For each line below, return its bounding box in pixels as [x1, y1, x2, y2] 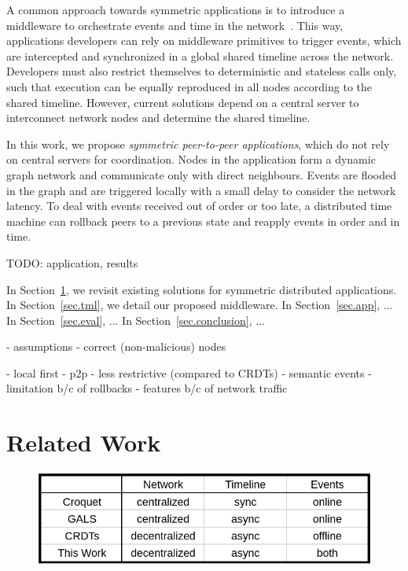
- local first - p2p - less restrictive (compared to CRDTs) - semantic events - [6, 364, 372, 381]
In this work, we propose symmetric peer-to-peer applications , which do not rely [6, 135, 390, 152]
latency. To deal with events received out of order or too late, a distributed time [6, 197, 392, 214]
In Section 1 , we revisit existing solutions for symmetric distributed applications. [6, 281, 397, 297]
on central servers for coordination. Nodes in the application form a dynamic [6, 151, 376, 168]
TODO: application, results [6, 254, 138, 271]
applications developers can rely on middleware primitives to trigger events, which [6, 32, 402, 49]
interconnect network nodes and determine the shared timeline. [6, 109, 311, 126]
